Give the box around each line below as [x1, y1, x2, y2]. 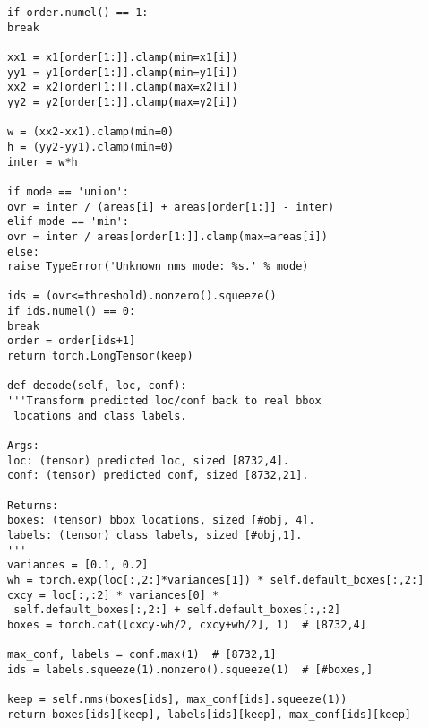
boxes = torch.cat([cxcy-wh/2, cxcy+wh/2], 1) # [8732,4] [7, 618, 366, 631]
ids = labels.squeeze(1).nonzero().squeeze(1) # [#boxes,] [7, 663, 373, 676]
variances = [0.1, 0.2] [7, 559, 149, 572]
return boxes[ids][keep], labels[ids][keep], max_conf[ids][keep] [7, 707, 412, 721]
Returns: [7, 498, 59, 512]
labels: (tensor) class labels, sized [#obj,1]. [7, 528, 303, 542]
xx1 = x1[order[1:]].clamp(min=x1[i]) [7, 50, 238, 64]
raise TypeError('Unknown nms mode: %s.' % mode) [7, 260, 309, 273]
